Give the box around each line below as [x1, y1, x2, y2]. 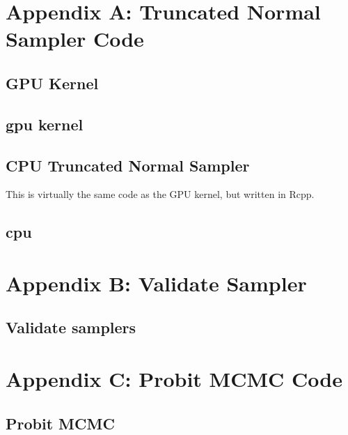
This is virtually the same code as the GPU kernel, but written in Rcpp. [6, 187, 315, 201]
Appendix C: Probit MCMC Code [6, 365, 342, 393]
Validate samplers [6, 316, 136, 338]
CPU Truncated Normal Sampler [6, 154, 250, 176]
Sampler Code [6, 24, 144, 53]
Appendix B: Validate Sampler [6, 268, 307, 297]
